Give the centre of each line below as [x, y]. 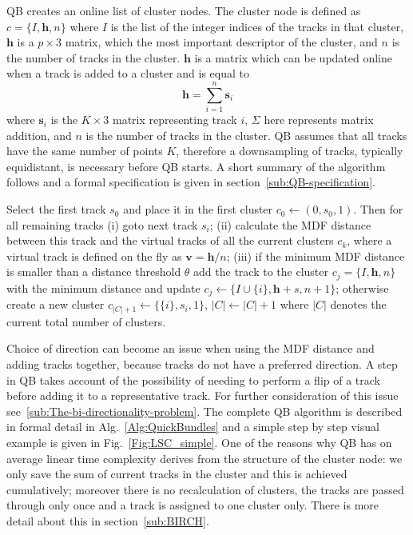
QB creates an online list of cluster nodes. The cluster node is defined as [184, 10]
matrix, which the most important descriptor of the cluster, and [221, 42]
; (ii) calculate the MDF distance [290, 224]
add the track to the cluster [261, 271]
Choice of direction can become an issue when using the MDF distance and [191, 348]
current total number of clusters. [86, 321]
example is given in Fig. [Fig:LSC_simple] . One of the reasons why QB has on [199, 443]
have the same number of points [85, 151]
